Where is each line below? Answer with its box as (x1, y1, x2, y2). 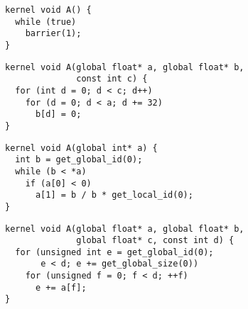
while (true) (15, 16, 77, 27)
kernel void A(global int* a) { (5, 142, 158, 153)
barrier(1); (25, 28, 82, 39)
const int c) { (76, 74, 148, 84)
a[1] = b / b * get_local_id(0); (35, 190, 193, 201)
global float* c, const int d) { (76, 235, 234, 246)
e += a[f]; (35, 282, 87, 293)
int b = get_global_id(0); (15, 154, 143, 165)
